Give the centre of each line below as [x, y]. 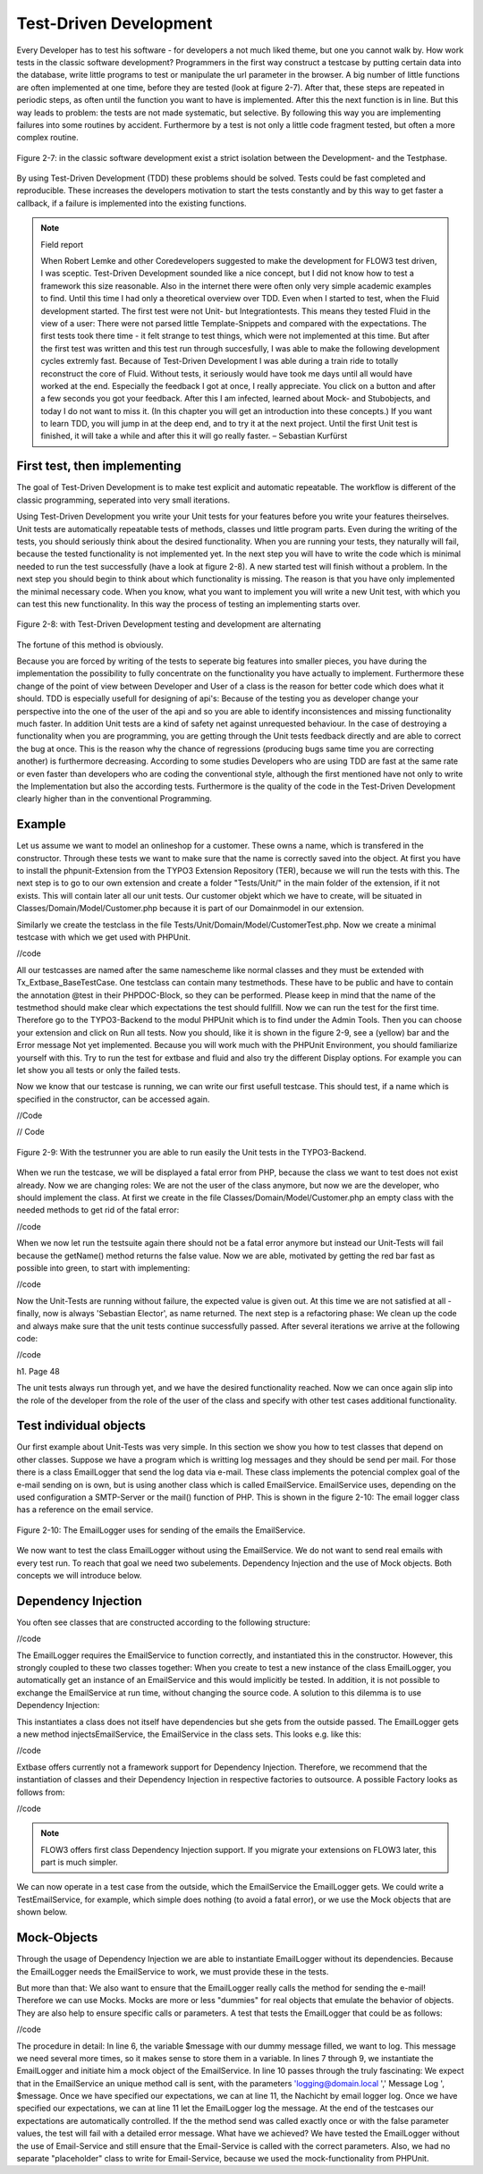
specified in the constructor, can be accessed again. [113, 1099]
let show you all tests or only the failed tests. [98, 1070]
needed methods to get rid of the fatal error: [98, 1210]
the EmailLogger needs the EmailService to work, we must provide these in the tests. [173, 1971]
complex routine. [48, 138]
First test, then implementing [99, 466]
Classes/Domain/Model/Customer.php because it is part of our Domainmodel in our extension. [191, 909]
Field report [62, 244]
